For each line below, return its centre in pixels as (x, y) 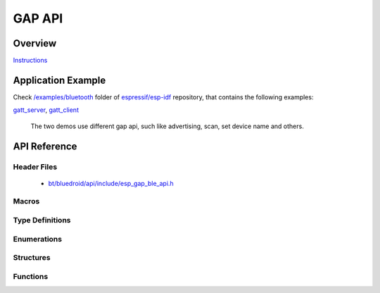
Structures (32, 258)
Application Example (59, 80)
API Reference (45, 146)
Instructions (30, 61)
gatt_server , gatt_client (46, 110)
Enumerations (38, 239)
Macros (26, 201)
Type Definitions (42, 220)
